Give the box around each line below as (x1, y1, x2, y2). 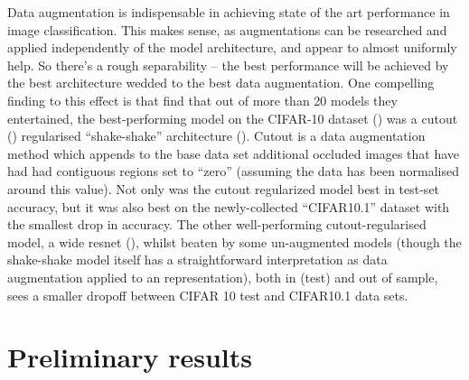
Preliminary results (7, 338, 252, 375)
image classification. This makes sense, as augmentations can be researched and (7, 20, 447, 39)
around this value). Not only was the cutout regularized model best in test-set (7, 179, 440, 198)
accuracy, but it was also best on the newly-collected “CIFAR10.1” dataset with (7, 197, 450, 216)
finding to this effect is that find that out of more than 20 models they (7, 90, 398, 109)
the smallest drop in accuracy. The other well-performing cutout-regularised (7, 215, 427, 234)
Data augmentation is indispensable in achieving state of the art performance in (7, 3, 450, 21)
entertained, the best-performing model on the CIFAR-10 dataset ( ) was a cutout (7, 108, 458, 127)
